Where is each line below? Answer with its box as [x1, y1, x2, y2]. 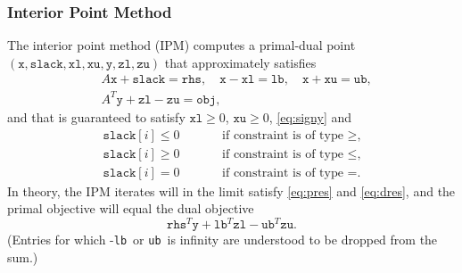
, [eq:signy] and [268, 107, 352, 126]
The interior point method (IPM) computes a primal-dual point [7, 36, 356, 54]
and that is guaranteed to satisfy [7, 107, 186, 126]
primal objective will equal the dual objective [7, 199, 254, 218]
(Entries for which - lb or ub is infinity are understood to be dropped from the [7, 230, 438, 249]
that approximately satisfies [164, 53, 317, 71]
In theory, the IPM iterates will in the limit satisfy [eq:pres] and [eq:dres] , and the [7, 181, 456, 200]
